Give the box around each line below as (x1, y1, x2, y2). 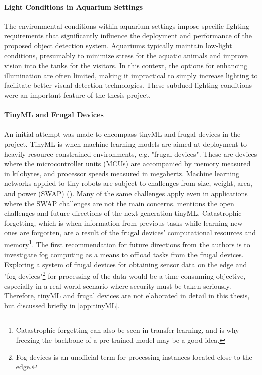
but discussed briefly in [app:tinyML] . (4, 300, 120, 310)
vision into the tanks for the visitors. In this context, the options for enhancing (4, 60, 248, 71)
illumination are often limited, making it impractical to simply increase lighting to (4, 70, 258, 80)
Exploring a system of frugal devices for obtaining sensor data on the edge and (4, 259, 247, 269)
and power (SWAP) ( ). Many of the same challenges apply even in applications (4, 187, 248, 198)
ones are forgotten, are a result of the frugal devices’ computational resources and (4, 227, 256, 238)
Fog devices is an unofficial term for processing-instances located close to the (16, 351, 252, 362)
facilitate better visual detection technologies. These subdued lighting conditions (4, 80, 252, 90)
